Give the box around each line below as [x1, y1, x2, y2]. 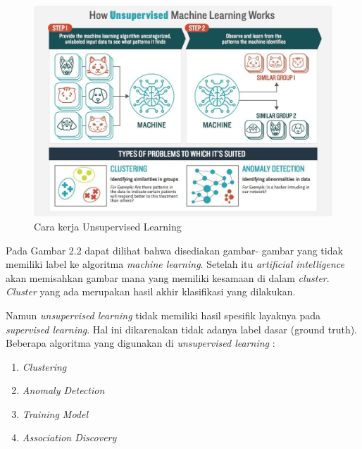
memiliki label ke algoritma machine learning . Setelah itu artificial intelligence [6, 257, 345, 271]
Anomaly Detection [22, 383, 105, 398]
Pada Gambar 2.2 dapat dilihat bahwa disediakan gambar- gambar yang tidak [6, 242, 343, 257]
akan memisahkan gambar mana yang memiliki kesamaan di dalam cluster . [6, 270, 330, 285]
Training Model [22, 406, 89, 421]
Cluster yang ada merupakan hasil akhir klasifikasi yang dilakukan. [6, 284, 296, 299]
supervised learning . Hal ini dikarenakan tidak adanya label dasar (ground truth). [6, 321, 358, 336]
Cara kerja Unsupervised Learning [34, 219, 182, 233]
